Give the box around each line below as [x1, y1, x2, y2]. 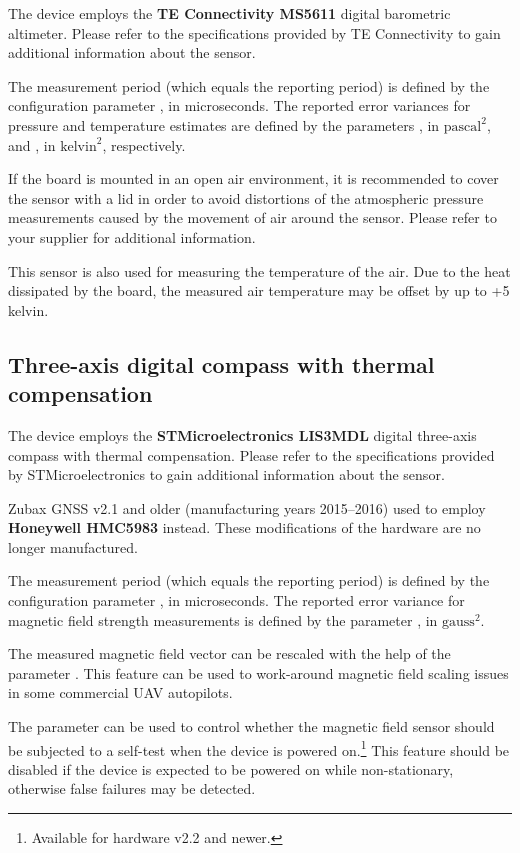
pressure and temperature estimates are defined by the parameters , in [8, 114, 440, 135]
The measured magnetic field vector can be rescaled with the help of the [8, 643, 451, 664]
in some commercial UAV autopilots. [8, 682, 233, 703]
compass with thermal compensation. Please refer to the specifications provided [8, 444, 495, 465]
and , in [8, 134, 56, 155]
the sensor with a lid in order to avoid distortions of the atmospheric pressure [8, 187, 484, 208]
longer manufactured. [8, 536, 138, 557]
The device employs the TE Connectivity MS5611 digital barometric [8, 3, 451, 23]
